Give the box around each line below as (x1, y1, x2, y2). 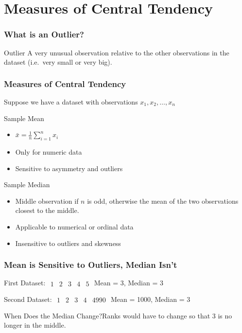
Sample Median (4, 179, 50, 190)
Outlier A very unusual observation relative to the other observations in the (4, 47, 229, 57)
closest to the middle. (15, 205, 79, 215)
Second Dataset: (4, 294, 52, 304)
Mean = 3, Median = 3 (94, 278, 163, 288)
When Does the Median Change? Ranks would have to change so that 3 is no (4, 310, 232, 320)
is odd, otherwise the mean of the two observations (87, 195, 239, 206)
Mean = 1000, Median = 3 (110, 294, 190, 304)
